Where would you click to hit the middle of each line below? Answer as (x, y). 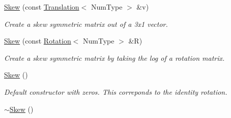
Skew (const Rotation (38, 41)
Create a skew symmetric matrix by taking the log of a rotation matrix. (114, 57)
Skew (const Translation (42, 7)
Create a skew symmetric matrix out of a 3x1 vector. (86, 24)
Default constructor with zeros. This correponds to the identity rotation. (116, 91)
